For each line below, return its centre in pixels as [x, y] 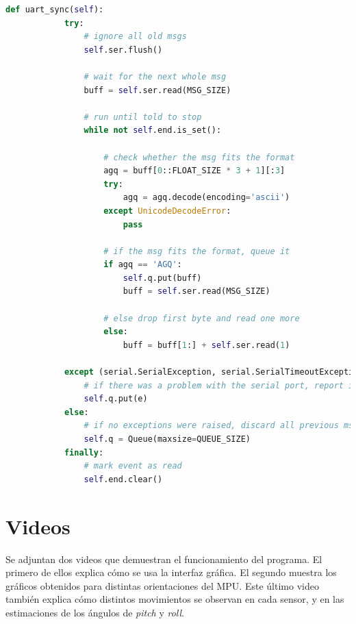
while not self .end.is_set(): [153, 130]
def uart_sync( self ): [55, 10]
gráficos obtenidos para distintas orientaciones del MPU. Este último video [162, 585]
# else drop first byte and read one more [202, 318]
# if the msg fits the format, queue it [197, 251]
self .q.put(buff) [162, 278]
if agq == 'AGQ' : [143, 265]
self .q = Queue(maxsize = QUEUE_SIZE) [167, 439]
